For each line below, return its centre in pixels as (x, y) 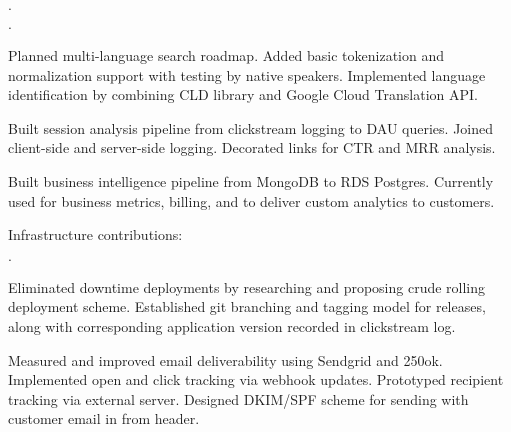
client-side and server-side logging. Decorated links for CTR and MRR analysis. (252, 147)
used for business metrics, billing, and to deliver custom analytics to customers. (251, 200)
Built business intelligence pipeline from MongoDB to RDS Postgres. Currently (251, 180)
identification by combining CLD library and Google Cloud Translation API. (243, 94)
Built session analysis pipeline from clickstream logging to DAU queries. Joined (250, 127)
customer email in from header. (104, 418)
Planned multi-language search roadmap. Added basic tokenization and (226, 55)
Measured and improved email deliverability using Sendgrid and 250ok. (225, 359)
